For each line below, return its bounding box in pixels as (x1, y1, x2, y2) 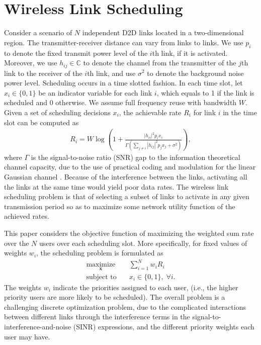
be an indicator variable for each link (38, 87, 152, 98)
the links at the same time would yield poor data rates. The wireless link (4, 181, 229, 192)
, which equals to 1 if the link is (156, 87, 254, 98)
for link (193, 107, 216, 117)
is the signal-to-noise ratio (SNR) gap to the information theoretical (31, 151, 240, 162)
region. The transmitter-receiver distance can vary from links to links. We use (4, 37, 243, 47)
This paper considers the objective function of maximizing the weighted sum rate (4, 228, 254, 238)
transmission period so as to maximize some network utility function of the (4, 201, 235, 211)
